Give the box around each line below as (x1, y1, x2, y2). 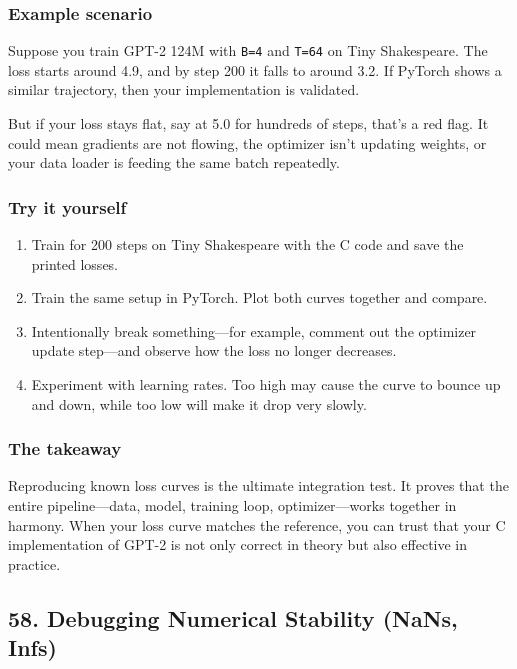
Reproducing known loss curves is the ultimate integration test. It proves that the (8, 475, 509, 496)
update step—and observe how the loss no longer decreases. (31, 340, 397, 361)
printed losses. (31, 253, 119, 274)
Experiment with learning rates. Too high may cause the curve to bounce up (31, 374, 501, 395)
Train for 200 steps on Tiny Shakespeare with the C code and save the (31, 234, 464, 255)
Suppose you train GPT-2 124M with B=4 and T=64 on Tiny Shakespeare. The (8, 40, 488, 61)
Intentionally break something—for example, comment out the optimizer (31, 320, 477, 341)
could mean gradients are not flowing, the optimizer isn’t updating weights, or (8, 132, 487, 153)
